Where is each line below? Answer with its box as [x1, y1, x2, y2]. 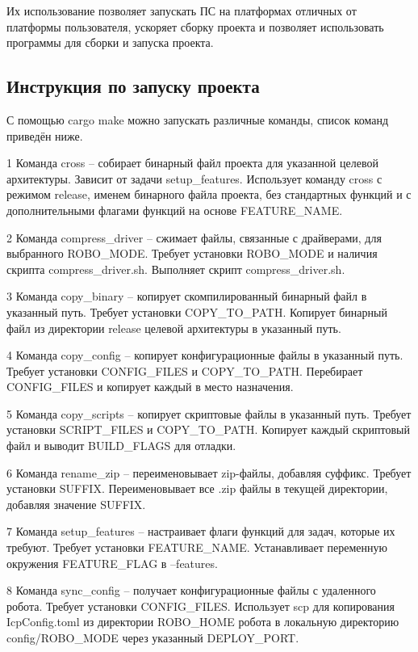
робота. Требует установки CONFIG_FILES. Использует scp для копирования [6, 597, 395, 614]
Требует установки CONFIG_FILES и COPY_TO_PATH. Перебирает [6, 362, 363, 379]
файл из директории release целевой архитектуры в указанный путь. [6, 319, 341, 336]
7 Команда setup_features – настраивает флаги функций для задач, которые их [6, 523, 395, 540]
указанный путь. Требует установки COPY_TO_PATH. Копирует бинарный [6, 303, 387, 320]
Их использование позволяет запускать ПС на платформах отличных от [6, 2, 357, 19]
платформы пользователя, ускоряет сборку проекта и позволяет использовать [6, 18, 384, 35]
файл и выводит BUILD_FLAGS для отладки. [6, 437, 236, 454]
